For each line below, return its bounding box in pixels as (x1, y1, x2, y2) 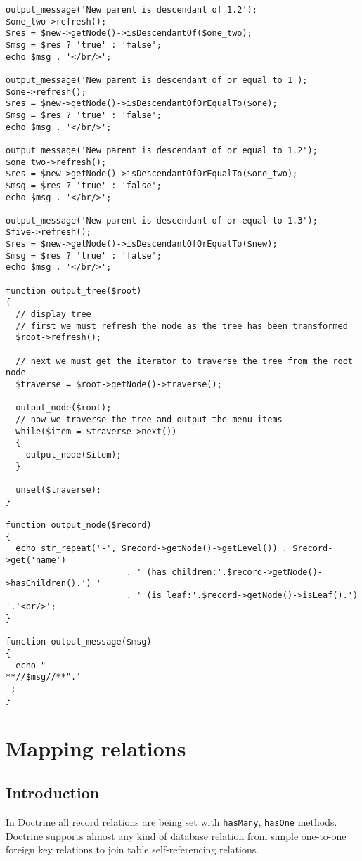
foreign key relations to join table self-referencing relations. (6, 842, 259, 857)
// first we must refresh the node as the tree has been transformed (15, 321, 348, 331)
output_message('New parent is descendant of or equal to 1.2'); (6, 145, 318, 155)
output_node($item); (25, 449, 122, 460)
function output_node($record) (6, 519, 152, 530)
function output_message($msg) (6, 637, 152, 647)
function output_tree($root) (6, 285, 142, 296)
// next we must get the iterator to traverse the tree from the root (15, 356, 353, 366)
